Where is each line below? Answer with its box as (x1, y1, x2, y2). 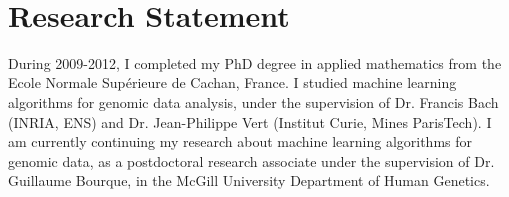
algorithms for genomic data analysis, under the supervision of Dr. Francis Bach (8, 91, 499, 112)
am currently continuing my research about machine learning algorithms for (8, 131, 473, 152)
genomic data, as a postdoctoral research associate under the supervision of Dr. (8, 150, 495, 171)
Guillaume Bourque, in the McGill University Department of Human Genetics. (8, 170, 490, 191)
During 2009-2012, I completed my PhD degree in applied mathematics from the (8, 52, 502, 73)
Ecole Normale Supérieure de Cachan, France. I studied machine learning (8, 72, 457, 93)
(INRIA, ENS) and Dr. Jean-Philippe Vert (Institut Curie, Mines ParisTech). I (8, 111, 492, 132)
